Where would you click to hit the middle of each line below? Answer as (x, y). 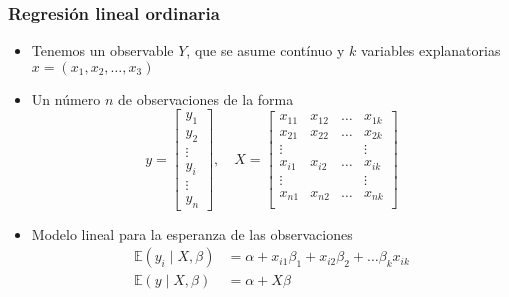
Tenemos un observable (102, 50)
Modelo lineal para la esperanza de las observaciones (192, 233)
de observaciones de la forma (206, 98)
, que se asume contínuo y (265, 50)
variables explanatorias (430, 50)
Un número (66, 98)
